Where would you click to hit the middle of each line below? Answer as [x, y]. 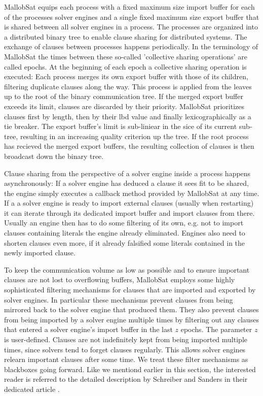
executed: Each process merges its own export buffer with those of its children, [126, 76]
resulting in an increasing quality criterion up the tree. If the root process [134, 136]
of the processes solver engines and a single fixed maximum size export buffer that [132, 16]
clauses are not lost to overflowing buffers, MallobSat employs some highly [120, 279]
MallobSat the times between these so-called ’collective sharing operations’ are [126, 56]
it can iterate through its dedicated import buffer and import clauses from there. [129, 212]
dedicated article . [32, 389]
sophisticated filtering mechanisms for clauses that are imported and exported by [130, 290]
